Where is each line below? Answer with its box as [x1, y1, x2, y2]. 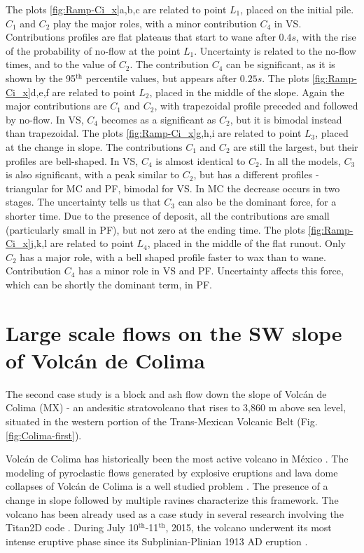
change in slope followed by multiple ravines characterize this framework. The [6, 492, 339, 507]
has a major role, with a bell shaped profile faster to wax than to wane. [20, 249, 326, 264]
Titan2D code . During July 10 [6, 520, 139, 535]
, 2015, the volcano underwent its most [165, 520, 332, 535]
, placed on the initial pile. [240, 2, 354, 16]
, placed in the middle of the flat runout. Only [147, 236, 346, 251]
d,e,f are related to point [30, 84, 136, 99]
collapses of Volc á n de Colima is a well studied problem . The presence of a [6, 479, 328, 493]
